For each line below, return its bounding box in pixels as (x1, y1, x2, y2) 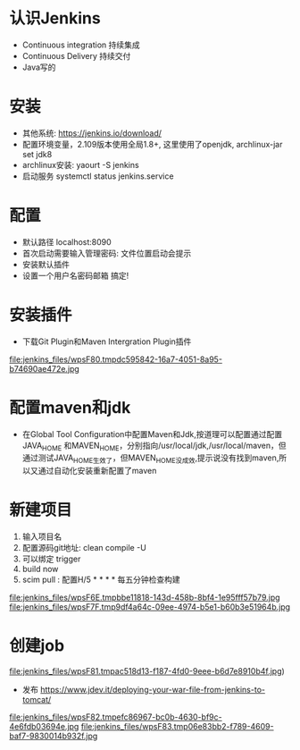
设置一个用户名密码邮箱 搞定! (21, 270, 129, 281)
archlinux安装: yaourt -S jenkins (21, 159, 140, 170)
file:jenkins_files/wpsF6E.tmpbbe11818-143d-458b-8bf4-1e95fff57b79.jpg (9, 592, 280, 603)
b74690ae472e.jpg (9, 363, 80, 374)
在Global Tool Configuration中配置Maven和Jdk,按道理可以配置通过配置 (21, 428, 283, 439)
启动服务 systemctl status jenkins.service (21, 171, 174, 181)
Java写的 (21, 62, 56, 72)
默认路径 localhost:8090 (21, 236, 112, 247)
